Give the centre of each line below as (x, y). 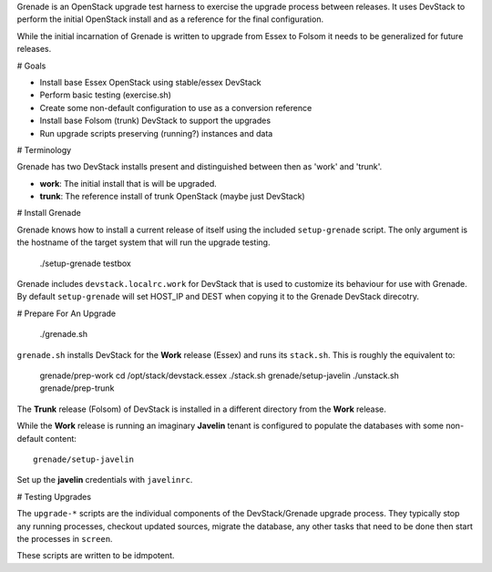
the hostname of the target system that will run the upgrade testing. (143, 242)
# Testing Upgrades (54, 496)
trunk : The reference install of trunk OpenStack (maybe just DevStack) (172, 197)
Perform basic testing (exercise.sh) (106, 95)
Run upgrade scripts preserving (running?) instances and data (156, 133)
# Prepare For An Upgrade (67, 313)
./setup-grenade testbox (85, 263)
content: (61, 438)
